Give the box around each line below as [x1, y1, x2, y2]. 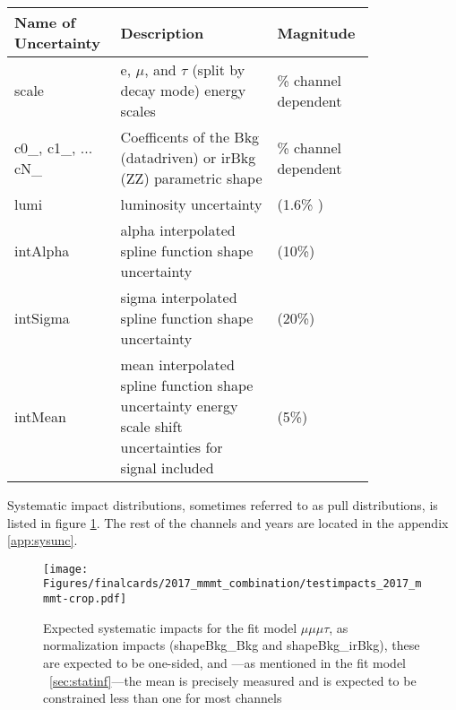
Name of [14, 12, 76, 32]
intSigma [14, 307, 70, 328]
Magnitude [277, 22, 356, 43]
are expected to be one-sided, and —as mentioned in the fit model [43, 653, 407, 671]
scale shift [120, 416, 183, 437]
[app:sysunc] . [7, 531, 78, 550]
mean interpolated [120, 354, 235, 375]
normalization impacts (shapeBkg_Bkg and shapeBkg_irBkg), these [43, 636, 420, 654]
